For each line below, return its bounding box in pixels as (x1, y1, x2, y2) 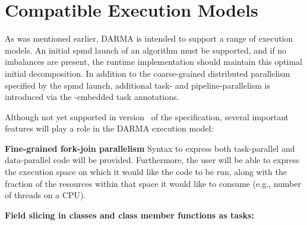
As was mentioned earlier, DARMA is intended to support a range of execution (5, 32, 293, 45)
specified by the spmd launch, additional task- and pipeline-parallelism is (5, 79, 270, 91)
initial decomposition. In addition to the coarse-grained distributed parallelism (5, 67, 290, 79)
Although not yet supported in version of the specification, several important (5, 110, 289, 123)
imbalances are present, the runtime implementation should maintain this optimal (5, 55, 302, 68)
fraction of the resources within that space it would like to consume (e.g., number (5, 177, 301, 189)
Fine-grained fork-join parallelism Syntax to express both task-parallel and (5, 142, 295, 154)
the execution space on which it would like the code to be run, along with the (5, 165, 287, 178)
